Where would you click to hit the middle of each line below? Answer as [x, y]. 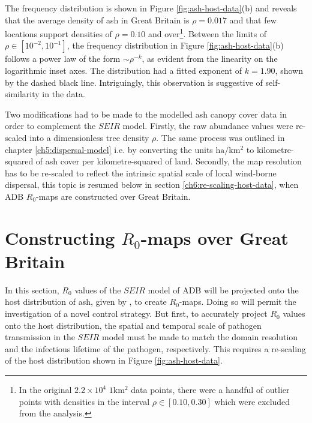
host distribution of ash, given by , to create [86, 301]
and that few [253, 19]
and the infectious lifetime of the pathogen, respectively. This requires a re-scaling [155, 348]
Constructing [60, 237]
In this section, [32, 289]
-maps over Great [214, 237]
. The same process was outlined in [220, 137]
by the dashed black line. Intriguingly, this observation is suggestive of [134, 82]
